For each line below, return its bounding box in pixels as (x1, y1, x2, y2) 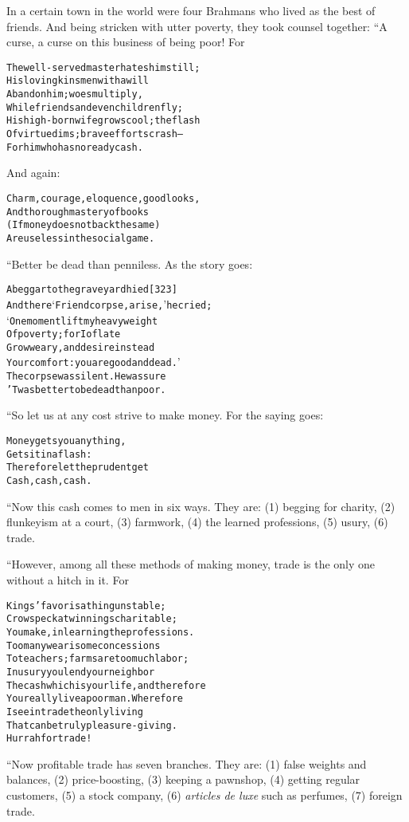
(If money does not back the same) (6, 219, 161, 231)
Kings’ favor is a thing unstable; (6, 600, 166, 612)
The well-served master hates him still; (6, 61, 201, 73)
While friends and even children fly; (6, 101, 183, 113)
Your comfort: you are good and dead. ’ (6, 353, 181, 370)
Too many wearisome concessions (6, 639, 161, 651)
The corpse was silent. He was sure (6, 371, 166, 383)
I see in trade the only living (6, 706, 143, 718)
